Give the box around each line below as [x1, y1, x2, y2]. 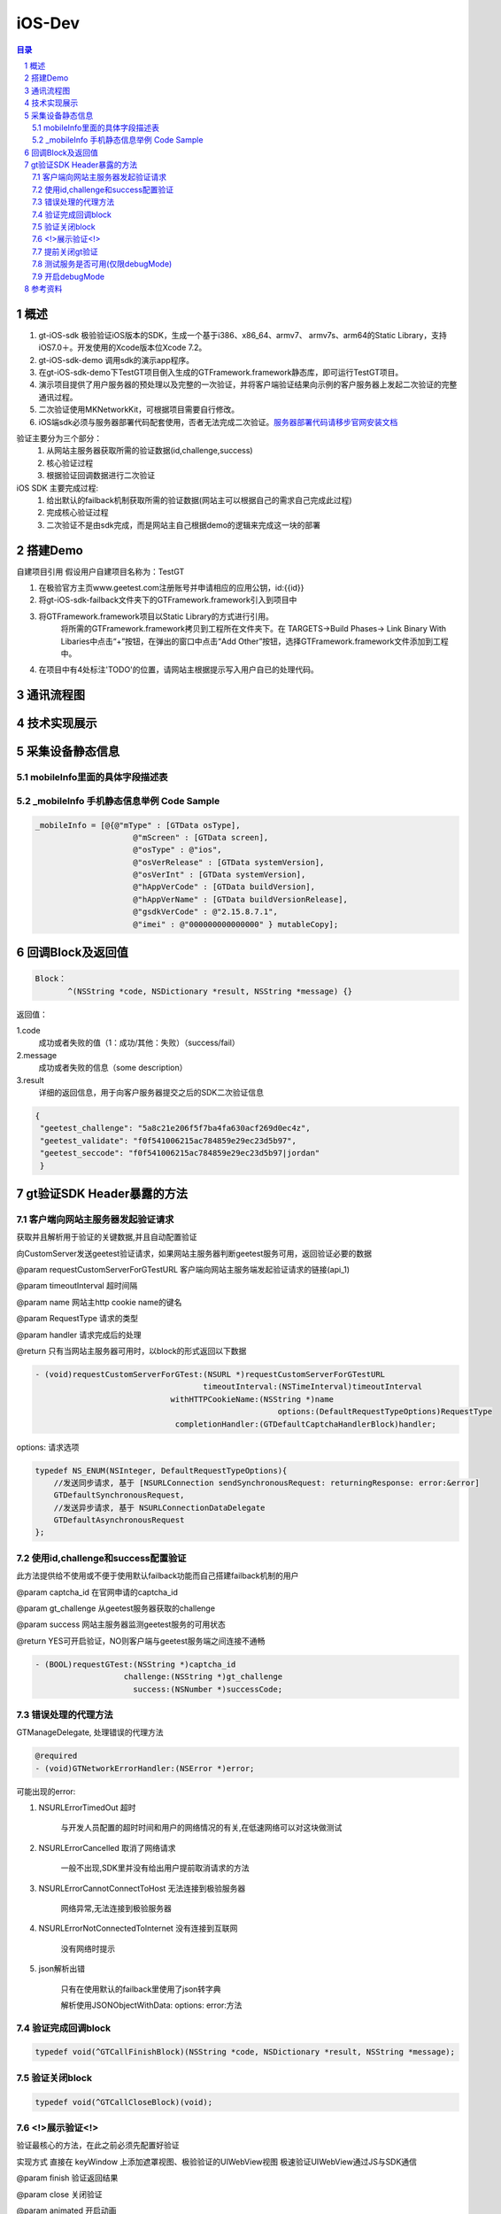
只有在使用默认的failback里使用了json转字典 [60, 1984, 221, 1994]
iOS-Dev [16, 13, 80, 33]
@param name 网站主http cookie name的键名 [16, 1297, 182, 1307]
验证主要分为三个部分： [16, 433, 102, 443]
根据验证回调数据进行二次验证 [46, 470, 155, 481]
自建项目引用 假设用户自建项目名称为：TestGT [16, 566, 185, 577]
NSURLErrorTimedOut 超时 [38, 1802, 136, 1813]
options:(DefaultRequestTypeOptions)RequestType [277, 1406, 493, 1417]
